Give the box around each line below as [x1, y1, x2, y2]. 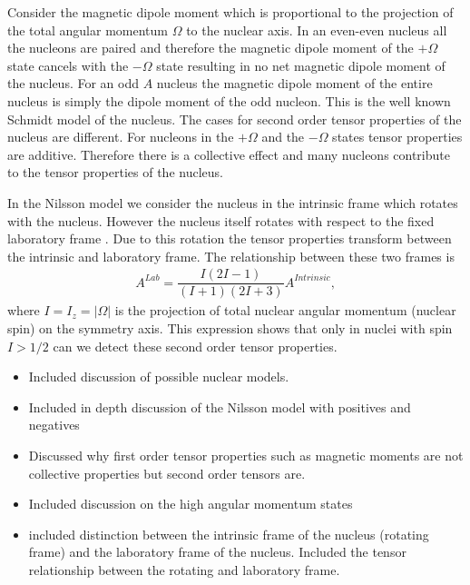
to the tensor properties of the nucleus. [7, 163, 223, 182]
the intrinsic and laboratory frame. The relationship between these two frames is [7, 246, 455, 265]
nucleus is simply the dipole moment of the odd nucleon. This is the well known [7, 91, 451, 110]
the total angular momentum [7, 20, 168, 39]
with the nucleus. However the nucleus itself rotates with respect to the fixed [7, 211, 435, 230]
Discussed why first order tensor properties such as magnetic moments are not [28, 445, 464, 464]
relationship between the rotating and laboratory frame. [28, 560, 340, 579]
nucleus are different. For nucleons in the [7, 127, 234, 146]
